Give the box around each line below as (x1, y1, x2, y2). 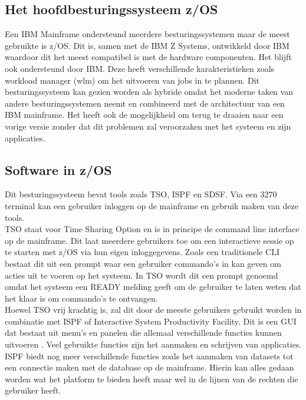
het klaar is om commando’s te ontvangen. (5, 292, 158, 304)
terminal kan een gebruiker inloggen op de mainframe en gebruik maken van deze (5, 199, 298, 211)
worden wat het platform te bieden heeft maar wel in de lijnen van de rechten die (5, 372, 298, 385)
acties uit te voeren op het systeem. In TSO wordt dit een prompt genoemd (5, 269, 278, 281)
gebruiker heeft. (5, 384, 61, 396)
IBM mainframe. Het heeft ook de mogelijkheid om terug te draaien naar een (5, 108, 284, 121)
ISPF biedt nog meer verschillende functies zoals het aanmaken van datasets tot (5, 349, 294, 362)
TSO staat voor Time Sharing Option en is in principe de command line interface (5, 223, 300, 235)
